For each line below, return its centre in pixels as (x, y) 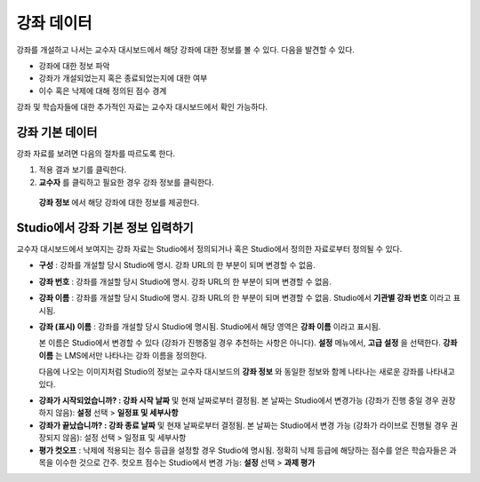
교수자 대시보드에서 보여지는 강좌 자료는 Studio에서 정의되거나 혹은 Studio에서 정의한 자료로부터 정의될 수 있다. (209, 249)
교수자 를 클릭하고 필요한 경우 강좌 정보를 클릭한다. (126, 182)
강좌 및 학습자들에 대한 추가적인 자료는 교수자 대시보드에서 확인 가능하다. (142, 107)
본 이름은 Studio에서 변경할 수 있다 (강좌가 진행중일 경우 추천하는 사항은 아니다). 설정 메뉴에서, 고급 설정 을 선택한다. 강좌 (248, 343)
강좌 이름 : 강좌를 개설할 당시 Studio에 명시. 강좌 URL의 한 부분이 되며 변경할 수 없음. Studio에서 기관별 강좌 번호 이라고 (245, 298)
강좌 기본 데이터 (57, 132)
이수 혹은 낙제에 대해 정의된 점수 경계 (103, 91)
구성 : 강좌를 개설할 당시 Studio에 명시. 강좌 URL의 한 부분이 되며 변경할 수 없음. (177, 265)
